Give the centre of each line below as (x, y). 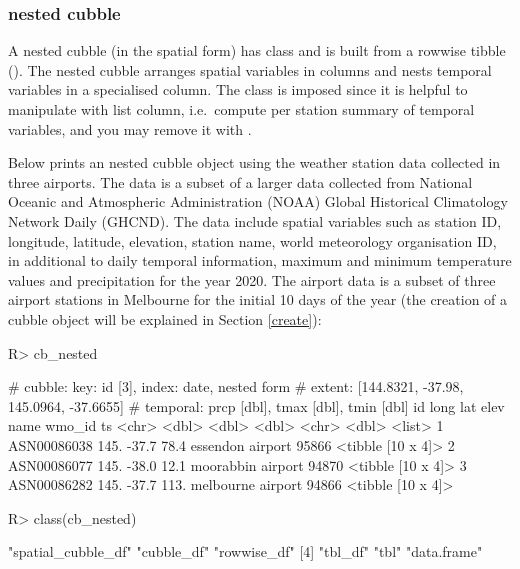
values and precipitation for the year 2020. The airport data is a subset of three (252, 279)
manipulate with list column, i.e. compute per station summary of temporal (241, 109)
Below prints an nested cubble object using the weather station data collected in (254, 162)
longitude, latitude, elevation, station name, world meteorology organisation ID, (252, 240)
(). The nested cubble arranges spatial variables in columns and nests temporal (250, 69)
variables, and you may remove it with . (130, 128)
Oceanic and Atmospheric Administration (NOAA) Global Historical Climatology (258, 201)
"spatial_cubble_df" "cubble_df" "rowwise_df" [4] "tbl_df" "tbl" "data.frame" (245, 551)
